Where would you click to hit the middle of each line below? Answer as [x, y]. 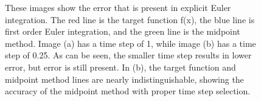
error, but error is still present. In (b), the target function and [120, 67]
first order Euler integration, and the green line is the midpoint [123, 31]
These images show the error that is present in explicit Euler [118, 7]
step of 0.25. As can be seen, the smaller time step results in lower [128, 55]
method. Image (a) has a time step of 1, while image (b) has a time [130, 43]
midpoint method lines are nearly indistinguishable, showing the [124, 79]
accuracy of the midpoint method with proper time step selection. [128, 91]
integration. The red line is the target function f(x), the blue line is [130, 19]
